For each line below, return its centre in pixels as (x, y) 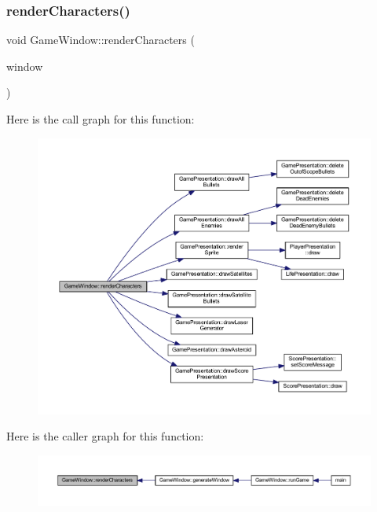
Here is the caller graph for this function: (105, 436)
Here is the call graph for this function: (101, 119)
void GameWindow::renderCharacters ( (101, 40)
